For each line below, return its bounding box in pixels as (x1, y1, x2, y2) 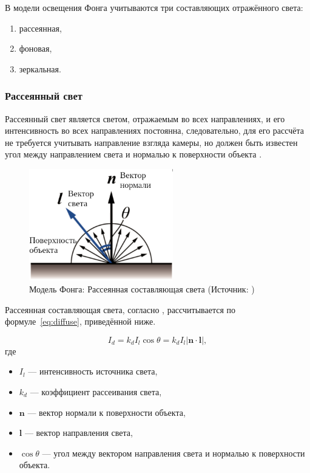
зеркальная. (19, 62, 61, 75)
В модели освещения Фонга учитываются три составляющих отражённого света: (5, 1, 303, 13)
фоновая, (19, 42, 52, 55)
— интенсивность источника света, (28, 365, 158, 378)
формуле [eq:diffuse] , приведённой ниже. (5, 315, 156, 328)
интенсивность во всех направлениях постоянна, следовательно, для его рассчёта (5, 124, 304, 137)
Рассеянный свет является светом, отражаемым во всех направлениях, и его (5, 112, 285, 125)
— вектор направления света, (24, 426, 133, 439)
